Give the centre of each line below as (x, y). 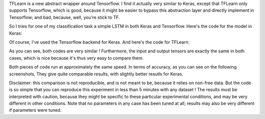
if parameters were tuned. (35, 110)
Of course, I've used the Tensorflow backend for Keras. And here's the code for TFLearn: (99, 42)
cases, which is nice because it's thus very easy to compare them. (77, 58)
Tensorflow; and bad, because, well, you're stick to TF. (65, 17)
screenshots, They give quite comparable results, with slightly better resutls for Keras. (96, 74)
